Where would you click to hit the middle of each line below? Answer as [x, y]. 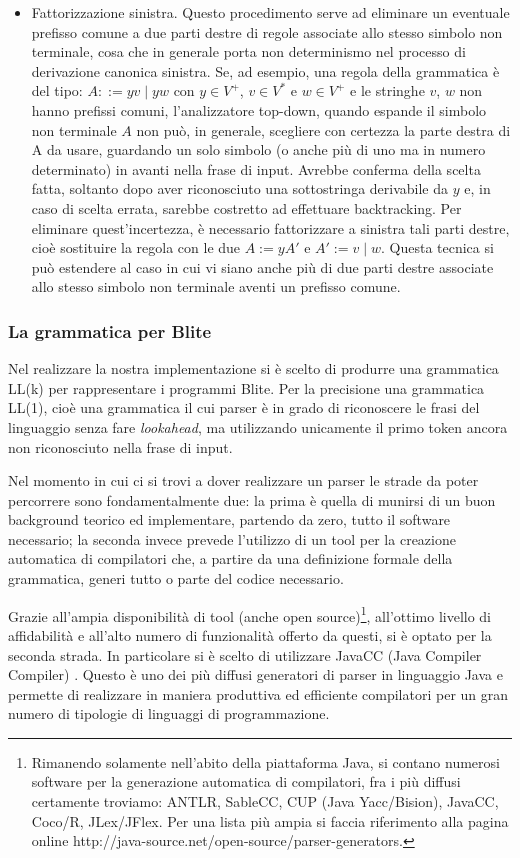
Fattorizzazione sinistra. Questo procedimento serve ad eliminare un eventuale [270, 12]
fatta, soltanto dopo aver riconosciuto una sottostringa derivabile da [240, 188]
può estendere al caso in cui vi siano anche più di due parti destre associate [262, 266]
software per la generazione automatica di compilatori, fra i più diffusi [246, 781]
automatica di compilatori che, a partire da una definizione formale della [230, 558]
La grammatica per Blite [110, 330]
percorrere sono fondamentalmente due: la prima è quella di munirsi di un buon [252, 499]
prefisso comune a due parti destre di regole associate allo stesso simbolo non [267, 31]
